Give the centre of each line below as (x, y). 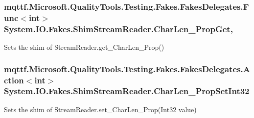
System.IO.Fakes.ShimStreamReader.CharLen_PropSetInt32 (127, 91)
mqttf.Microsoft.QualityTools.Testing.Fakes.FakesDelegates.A (127, 69)
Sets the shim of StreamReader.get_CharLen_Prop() (84, 47)
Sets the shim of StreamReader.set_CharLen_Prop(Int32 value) (100, 109)
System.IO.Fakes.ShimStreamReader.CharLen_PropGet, (118, 29)
